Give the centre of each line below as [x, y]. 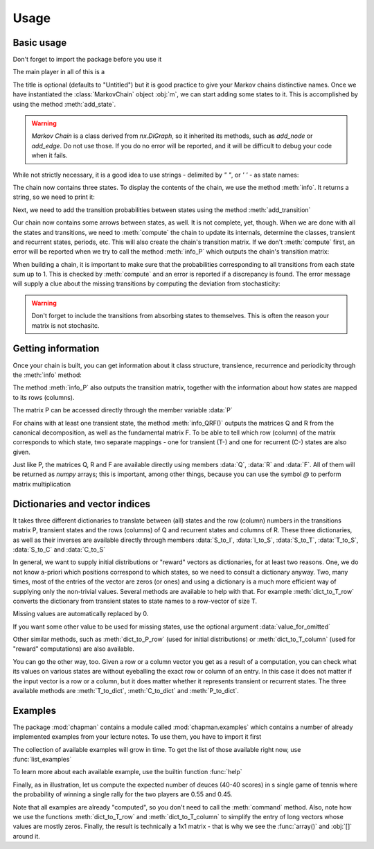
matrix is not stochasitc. [65, 325]
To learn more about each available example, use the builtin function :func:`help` [127, 772]
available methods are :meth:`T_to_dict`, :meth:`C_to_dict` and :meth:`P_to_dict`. [126, 691]
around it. [27, 836]
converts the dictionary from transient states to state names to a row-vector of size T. [135, 601]
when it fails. [50, 155]
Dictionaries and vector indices [82, 504]
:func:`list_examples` [42, 760]
